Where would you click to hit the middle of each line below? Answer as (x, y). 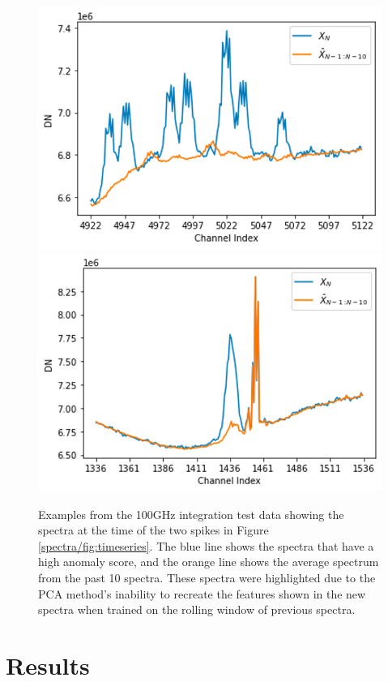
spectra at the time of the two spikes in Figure (153, 530)
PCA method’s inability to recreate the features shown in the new (202, 593)
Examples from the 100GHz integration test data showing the (191, 514)
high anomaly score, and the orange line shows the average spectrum (209, 562)
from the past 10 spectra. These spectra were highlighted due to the (207, 577)
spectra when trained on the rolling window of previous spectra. (197, 609)
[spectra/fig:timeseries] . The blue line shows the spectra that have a (206, 545)
